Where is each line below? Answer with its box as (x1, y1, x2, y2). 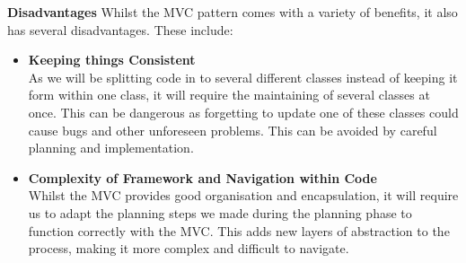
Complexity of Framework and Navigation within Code (28, 168, 377, 187)
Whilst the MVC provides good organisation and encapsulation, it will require (28, 186, 459, 205)
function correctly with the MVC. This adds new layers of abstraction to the (28, 221, 450, 240)
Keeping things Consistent (28, 50, 196, 69)
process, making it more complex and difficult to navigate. (28, 239, 349, 258)
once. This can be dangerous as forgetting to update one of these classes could (28, 102, 459, 121)
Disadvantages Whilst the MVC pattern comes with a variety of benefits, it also (7, 3, 458, 21)
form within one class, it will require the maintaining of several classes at (28, 85, 430, 104)
